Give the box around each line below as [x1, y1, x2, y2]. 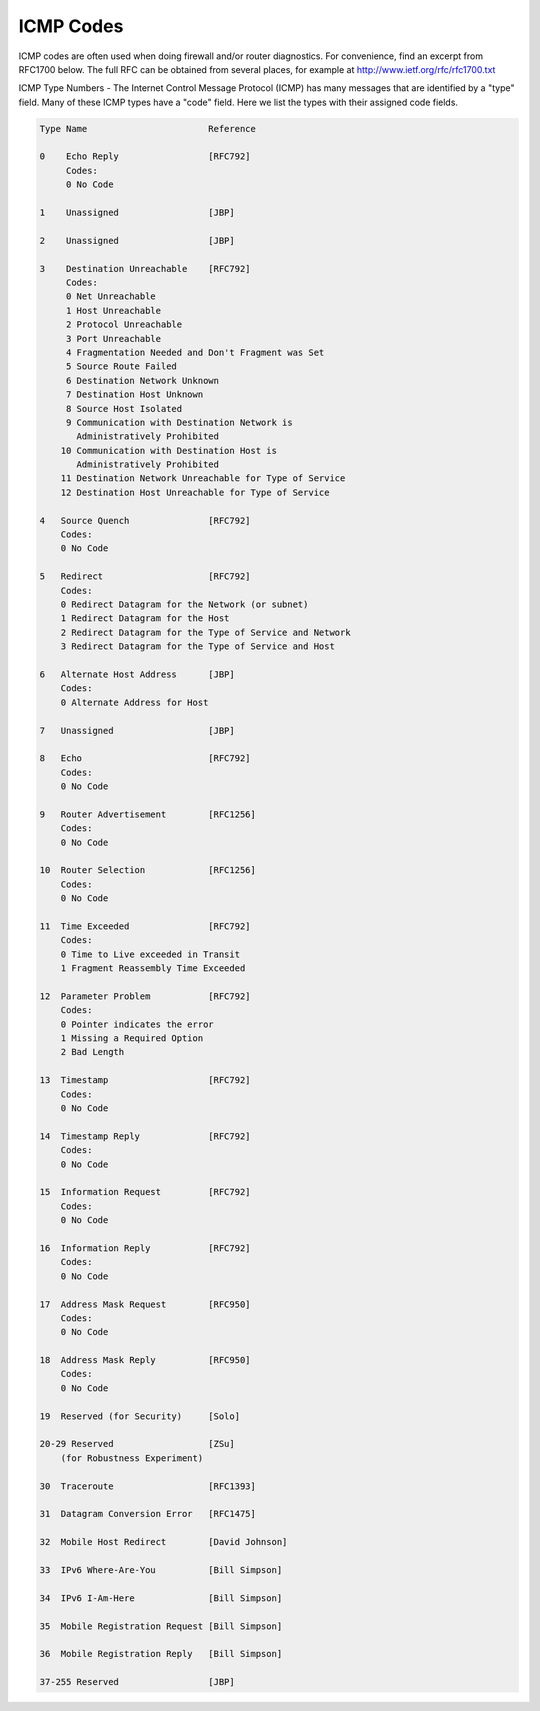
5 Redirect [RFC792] [39, 571, 251, 582]
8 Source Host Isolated [65, 403, 183, 414]
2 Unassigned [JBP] [39, 235, 235, 246]
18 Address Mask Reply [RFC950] [39, 1355, 251, 1366]
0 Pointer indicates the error [60, 1018, 214, 1030]
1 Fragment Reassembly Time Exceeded [60, 963, 246, 974]
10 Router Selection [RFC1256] [39, 865, 257, 876]
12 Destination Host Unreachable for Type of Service [60, 486, 330, 498]
